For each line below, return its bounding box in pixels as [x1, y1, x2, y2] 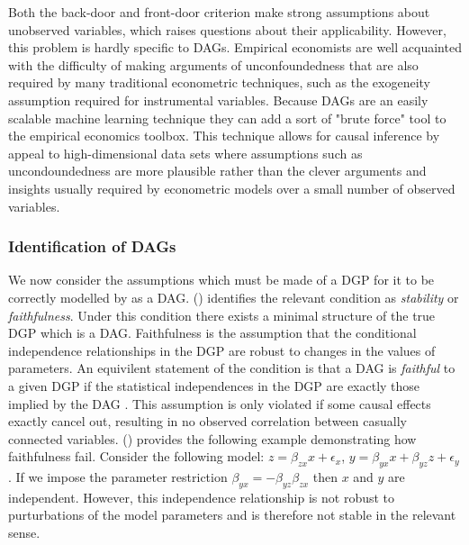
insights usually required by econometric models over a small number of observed [8, 178, 455, 197]
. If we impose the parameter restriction [8, 468, 228, 486]
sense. [8, 523, 41, 542]
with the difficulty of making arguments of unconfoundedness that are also [8, 55, 419, 74]
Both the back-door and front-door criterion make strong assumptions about [8, 3, 430, 21]
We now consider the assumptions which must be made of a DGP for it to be [8, 270, 435, 289]
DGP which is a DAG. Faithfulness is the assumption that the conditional [8, 323, 417, 342]
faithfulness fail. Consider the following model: [8, 447, 265, 466]
